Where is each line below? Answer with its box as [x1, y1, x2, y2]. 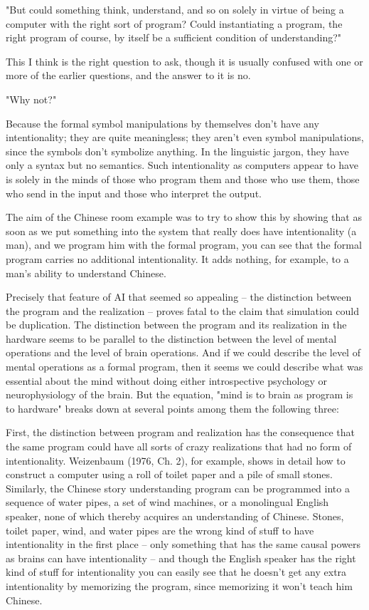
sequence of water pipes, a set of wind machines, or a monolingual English [6, 495, 329, 510]
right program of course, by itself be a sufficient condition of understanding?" [6, 30, 342, 45]
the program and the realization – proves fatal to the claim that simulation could [6, 303, 359, 318]
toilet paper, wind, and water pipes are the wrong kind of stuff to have [6, 522, 314, 537]
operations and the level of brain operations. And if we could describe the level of [6, 345, 360, 360]
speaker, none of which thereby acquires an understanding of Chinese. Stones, [6, 509, 344, 523]
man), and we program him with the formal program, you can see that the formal [6, 237, 362, 252]
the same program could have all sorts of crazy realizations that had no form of [6, 439, 352, 454]
